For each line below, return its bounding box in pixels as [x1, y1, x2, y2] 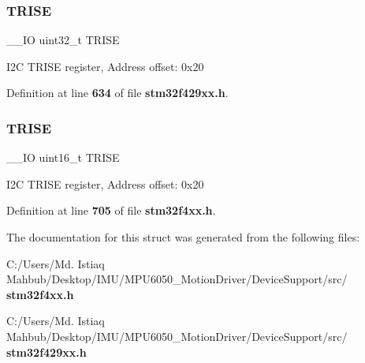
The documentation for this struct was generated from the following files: [6, 229, 360, 245]
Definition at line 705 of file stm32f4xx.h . [6, 202, 216, 219]
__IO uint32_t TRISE [6, 32, 120, 48]
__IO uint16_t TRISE [6, 149, 120, 166]
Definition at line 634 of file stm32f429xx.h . [6, 84, 229, 101]
